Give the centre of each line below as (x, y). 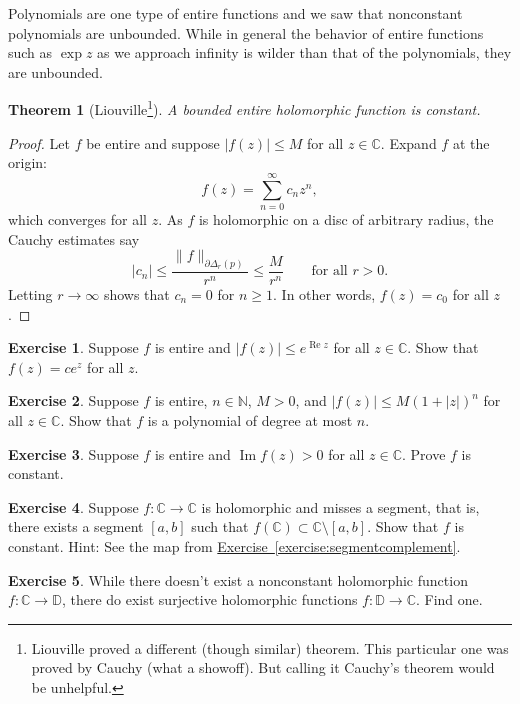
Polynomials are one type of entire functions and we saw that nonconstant (235, 13)
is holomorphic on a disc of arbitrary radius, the (346, 218)
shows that (136, 294)
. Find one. (449, 599)
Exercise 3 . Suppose (73, 453)
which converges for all (77, 218)
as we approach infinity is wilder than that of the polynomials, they (304, 52)
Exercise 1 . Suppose (73, 347)
